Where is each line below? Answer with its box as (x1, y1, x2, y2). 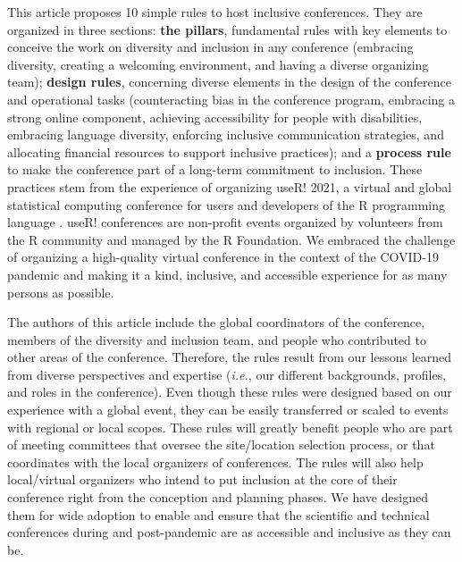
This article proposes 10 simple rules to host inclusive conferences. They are (7, 3, 423, 21)
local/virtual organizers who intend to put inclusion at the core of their (7, 470, 398, 489)
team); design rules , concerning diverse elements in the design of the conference (7, 72, 451, 91)
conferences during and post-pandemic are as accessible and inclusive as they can (7, 523, 451, 541)
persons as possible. (7, 282, 114, 301)
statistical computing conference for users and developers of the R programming (7, 195, 446, 214)
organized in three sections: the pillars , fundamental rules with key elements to (7, 20, 448, 38)
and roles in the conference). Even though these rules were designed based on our (7, 382, 452, 401)
